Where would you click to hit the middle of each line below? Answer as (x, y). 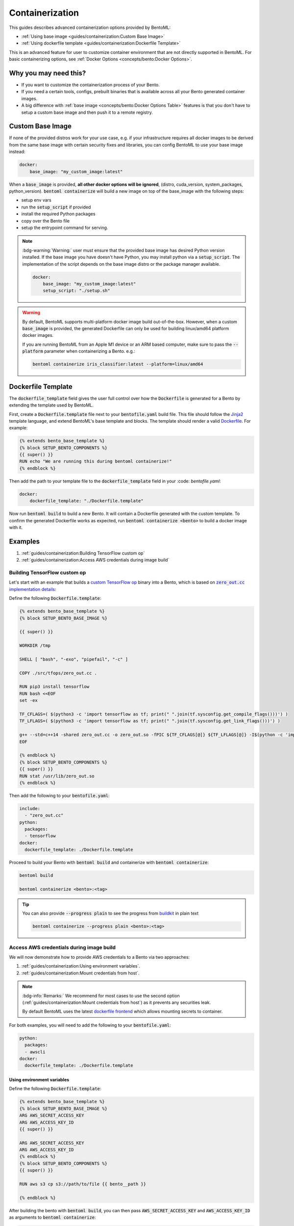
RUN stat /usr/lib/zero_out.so (57, 776)
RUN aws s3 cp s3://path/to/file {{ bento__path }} (83, 1184)
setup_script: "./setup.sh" (76, 291)
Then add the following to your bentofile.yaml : (59, 795)
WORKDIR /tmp (35, 646)
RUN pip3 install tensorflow (54, 687)
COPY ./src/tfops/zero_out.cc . (58, 673)
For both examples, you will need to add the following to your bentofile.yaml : (90, 1025)
